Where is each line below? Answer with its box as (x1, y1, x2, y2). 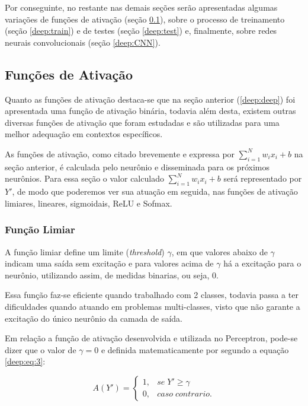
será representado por (223, 172, 302, 185)
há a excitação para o (223, 257, 301, 269)
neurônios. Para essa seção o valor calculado (5, 172, 164, 185)
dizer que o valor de (5, 343, 76, 356)
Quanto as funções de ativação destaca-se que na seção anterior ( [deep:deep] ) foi (5, 93, 296, 105)
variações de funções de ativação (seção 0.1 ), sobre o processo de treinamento (5, 12, 285, 25)
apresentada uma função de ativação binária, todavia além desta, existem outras (5, 104, 296, 117)
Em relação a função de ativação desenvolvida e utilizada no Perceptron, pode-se (5, 332, 298, 344)
